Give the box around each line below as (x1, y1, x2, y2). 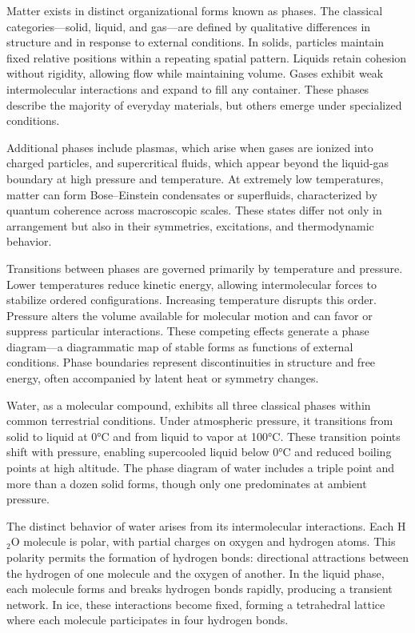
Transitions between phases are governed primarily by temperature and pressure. (6, 259, 403, 276)
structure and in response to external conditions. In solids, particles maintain (6, 34, 385, 50)
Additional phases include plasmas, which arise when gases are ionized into (6, 138, 373, 155)
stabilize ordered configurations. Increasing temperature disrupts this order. (6, 291, 377, 308)
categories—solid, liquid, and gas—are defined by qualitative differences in (6, 18, 371, 34)
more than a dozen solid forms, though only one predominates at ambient (6, 475, 367, 491)
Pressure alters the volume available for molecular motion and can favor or (6, 306, 373, 323)
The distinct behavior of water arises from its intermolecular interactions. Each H (6, 517, 406, 534)
